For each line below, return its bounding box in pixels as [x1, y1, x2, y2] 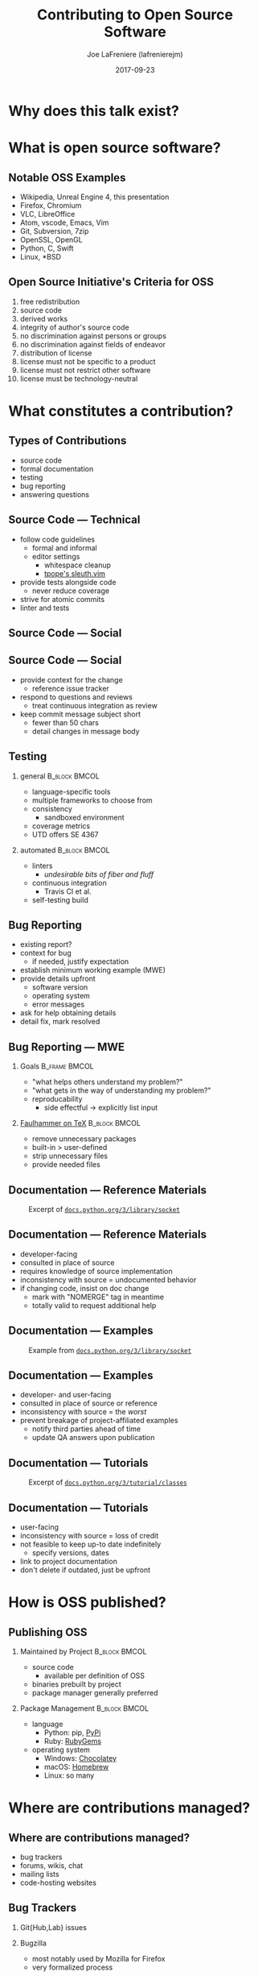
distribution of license [19, 348, 92, 358]
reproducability [31, 1094, 83, 1104]
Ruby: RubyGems [43, 1737, 102, 1746]
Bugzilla [19, 1938, 47, 1948]
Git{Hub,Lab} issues [19, 1922, 87, 1932]
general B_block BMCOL [19, 771, 100, 781]
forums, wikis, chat [19, 1861, 84, 1870]
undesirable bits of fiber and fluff [43, 869, 154, 879]
